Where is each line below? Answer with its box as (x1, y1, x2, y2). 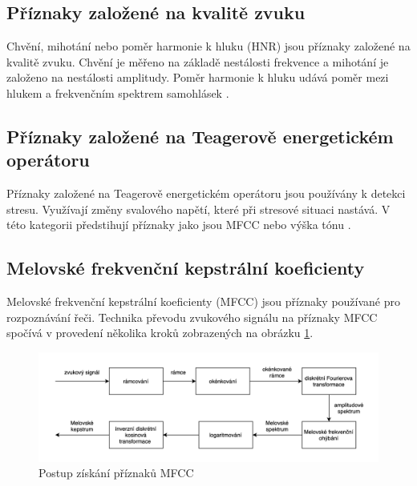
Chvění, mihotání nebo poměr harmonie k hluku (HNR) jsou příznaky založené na (6, 38, 411, 54)
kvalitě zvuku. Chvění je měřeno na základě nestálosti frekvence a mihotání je (6, 53, 389, 70)
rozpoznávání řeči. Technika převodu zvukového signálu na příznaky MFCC (6, 308, 378, 325)
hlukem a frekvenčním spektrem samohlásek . (6, 84, 229, 101)
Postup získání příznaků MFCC (38, 464, 194, 481)
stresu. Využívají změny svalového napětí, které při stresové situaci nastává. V (6, 200, 391, 217)
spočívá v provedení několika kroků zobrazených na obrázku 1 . (6, 324, 314, 341)
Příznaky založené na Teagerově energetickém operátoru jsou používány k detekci (6, 185, 406, 202)
